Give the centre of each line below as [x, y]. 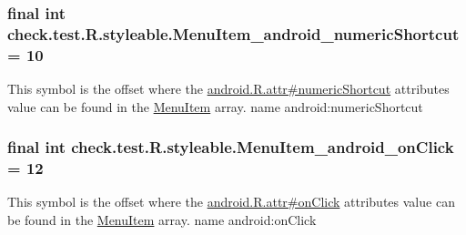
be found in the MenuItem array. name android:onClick [162, 219]
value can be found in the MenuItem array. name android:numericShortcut [215, 106]
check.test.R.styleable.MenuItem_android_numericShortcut [233, 33]
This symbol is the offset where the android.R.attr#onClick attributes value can [231, 202]
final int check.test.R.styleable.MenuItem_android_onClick [231, 147]
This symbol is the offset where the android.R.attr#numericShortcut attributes [228, 89]
